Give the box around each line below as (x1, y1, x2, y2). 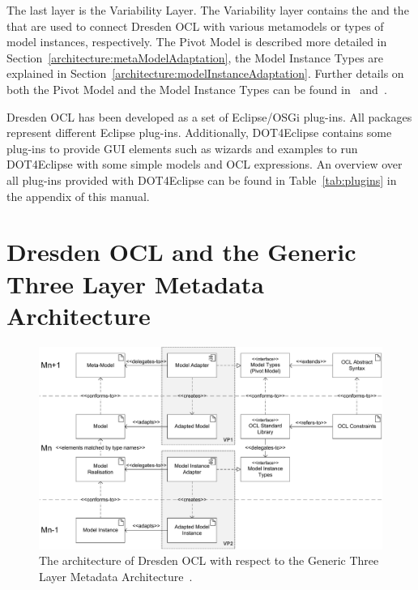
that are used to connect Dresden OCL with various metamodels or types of (6, 17, 384, 34)
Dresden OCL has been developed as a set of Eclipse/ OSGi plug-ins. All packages (6, 108, 412, 125)
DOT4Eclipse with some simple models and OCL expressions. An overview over (6, 156, 403, 173)
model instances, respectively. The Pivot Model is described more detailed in (6, 33, 387, 50)
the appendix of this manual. (6, 187, 150, 204)
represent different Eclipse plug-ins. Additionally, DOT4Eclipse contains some (6, 124, 392, 141)
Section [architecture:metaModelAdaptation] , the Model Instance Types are (6, 49, 384, 66)
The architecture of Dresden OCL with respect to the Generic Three (39, 552, 379, 569)
